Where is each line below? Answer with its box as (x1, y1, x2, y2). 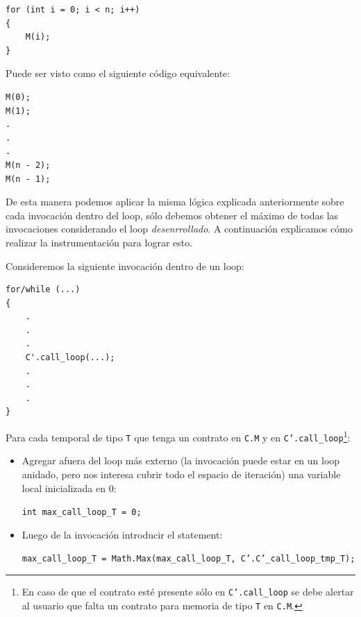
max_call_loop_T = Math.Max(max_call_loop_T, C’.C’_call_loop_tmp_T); (22, 554, 355, 564)
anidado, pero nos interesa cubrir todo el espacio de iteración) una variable (22, 466, 341, 481)
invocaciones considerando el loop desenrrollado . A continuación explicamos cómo (6, 221, 353, 236)
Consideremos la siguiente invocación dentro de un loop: (6, 258, 244, 273)
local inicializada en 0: (22, 480, 117, 495)
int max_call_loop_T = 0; (22, 507, 142, 518)
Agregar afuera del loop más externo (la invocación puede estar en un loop (22, 453, 340, 468)
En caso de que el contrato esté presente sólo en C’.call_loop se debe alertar (22, 584, 354, 599)
